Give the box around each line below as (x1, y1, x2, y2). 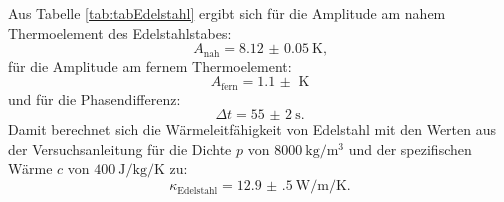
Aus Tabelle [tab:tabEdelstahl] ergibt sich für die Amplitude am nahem (8, 3, 446, 23)
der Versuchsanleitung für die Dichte (8, 138, 232, 159)
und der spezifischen (348, 138, 472, 159)
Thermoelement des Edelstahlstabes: (8, 22, 232, 43)
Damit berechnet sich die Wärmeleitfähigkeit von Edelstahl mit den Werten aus (8, 119, 497, 140)
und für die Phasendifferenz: (8, 88, 181, 109)
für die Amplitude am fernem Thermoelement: (8, 55, 292, 76)
